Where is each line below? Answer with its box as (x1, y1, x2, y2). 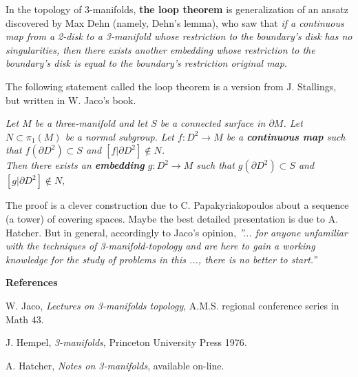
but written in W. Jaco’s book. (6, 92, 136, 107)
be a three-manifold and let (34, 116, 148, 130)
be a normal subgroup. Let (65, 129, 175, 143)
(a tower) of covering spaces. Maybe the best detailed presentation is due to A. (6, 211, 339, 225)
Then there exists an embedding (6, 158, 145, 172)
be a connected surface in (160, 116, 266, 130)
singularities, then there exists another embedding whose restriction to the (6, 42, 315, 57)
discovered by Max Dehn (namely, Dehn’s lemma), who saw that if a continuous (6, 15, 344, 30)
